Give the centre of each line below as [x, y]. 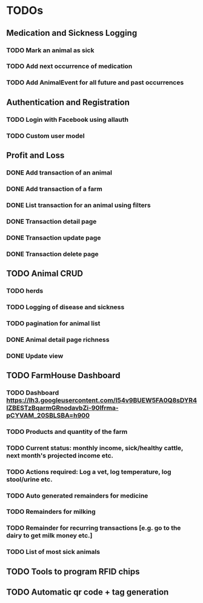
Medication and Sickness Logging [72, 33]
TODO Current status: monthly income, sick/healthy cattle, [95, 448]
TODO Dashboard [33, 393]
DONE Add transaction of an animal [59, 172]
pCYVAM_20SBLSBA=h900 [48, 415]
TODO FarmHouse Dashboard [63, 375]
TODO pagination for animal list [53, 323]
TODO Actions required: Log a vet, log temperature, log [89, 471]
